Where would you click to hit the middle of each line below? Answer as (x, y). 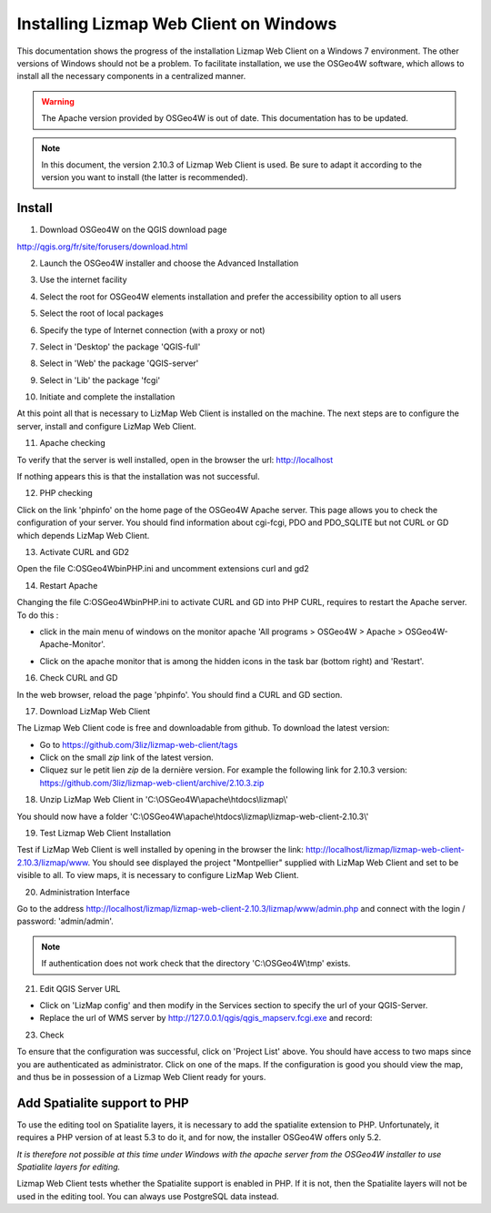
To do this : (38, 615)
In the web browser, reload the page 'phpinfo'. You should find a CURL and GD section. (180, 694)
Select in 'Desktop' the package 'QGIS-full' (120, 347)
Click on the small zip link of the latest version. (126, 758)
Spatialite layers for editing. (69, 1167)
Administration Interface (85, 892)
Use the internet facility (83, 280)
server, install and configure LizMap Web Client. (107, 426)
